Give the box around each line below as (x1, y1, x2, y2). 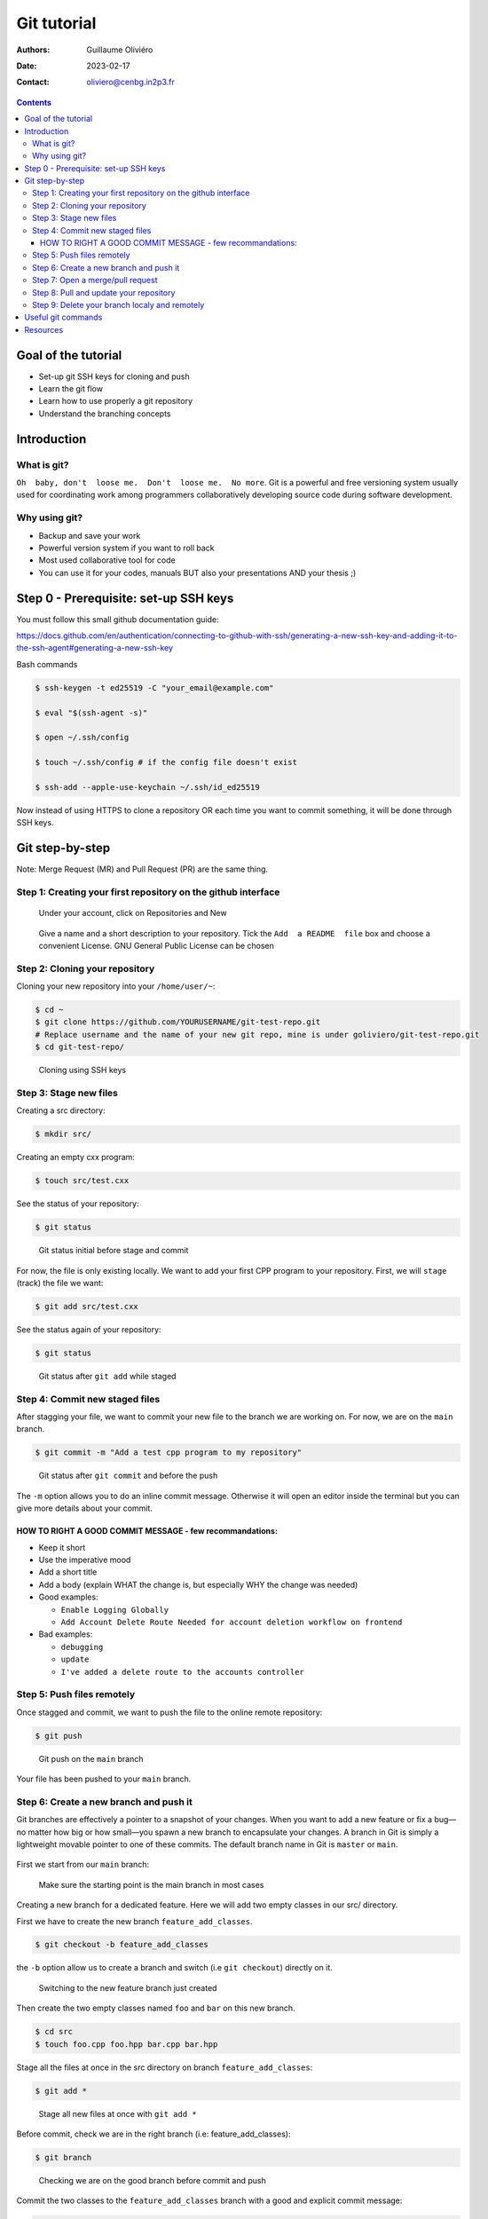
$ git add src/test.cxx (35, 1301, 139, 1311)
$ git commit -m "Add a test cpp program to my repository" (35, 1448, 303, 1457)
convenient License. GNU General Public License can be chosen (38, 940, 275, 951)
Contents (16, 97, 52, 107)
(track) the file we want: (16, 1278, 104, 1288)
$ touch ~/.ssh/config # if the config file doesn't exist (35, 757, 297, 768)
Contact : (16, 76, 51, 88)
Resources (24, 324, 64, 335)
